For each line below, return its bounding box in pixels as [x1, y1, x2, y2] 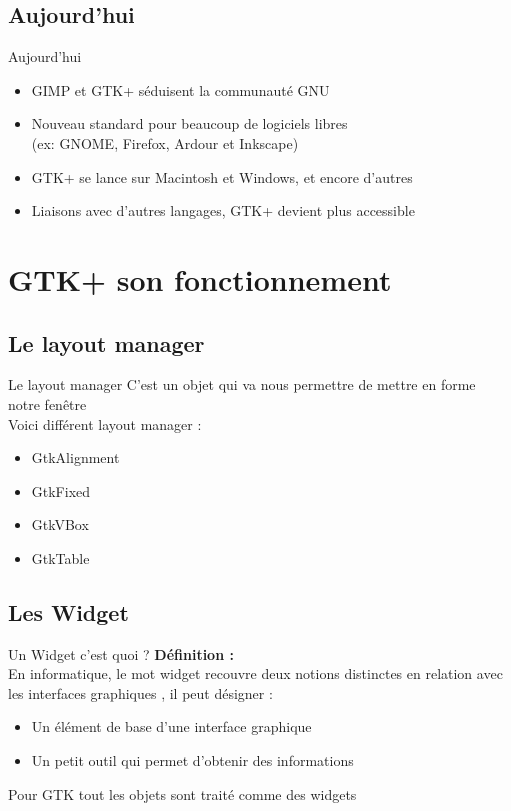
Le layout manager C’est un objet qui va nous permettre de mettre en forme [8, 374, 476, 395]
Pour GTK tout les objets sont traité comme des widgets [8, 783, 357, 804]
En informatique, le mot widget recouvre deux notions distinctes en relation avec [8, 663, 503, 684]
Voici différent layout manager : [8, 413, 202, 434]
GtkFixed [31, 480, 91, 501]
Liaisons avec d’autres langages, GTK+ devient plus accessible [31, 200, 415, 221]
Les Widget [8, 596, 129, 627]
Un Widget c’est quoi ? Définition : [8, 643, 234, 664]
